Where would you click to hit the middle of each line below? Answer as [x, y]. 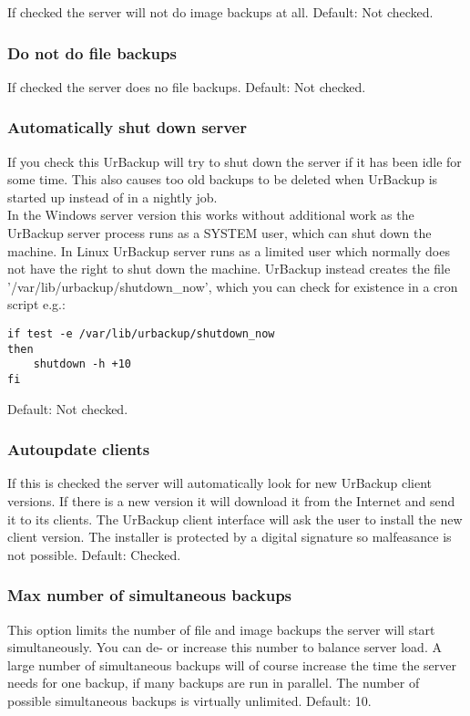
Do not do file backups [92, 52]
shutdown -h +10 [82, 364]
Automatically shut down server [127, 127]
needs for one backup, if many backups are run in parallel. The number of [214, 683]
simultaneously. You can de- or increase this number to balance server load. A [225, 647]
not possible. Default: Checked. [94, 554]
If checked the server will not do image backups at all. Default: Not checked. [220, 12]
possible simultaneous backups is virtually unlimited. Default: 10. [189, 700]
